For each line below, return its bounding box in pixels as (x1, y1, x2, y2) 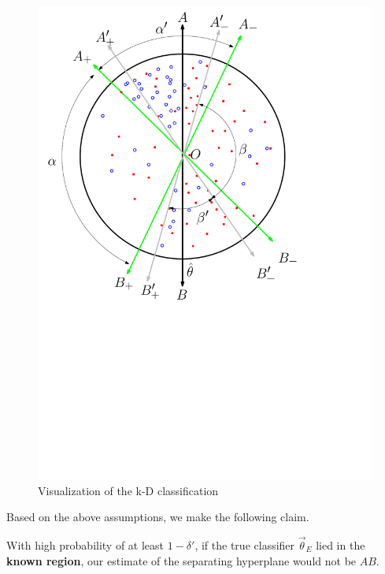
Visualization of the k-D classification (38, 482, 219, 498)
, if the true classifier (194, 536, 295, 553)
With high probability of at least (6, 536, 165, 553)
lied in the (316, 536, 365, 553)
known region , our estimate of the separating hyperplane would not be (6, 552, 357, 568)
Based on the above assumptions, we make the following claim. (6, 509, 309, 525)
